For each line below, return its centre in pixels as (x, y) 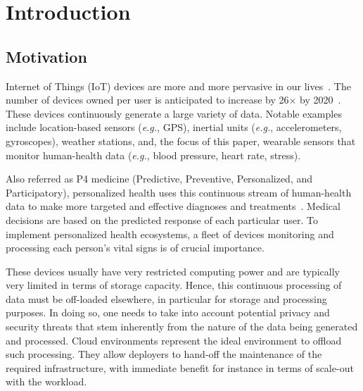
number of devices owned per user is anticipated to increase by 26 (147, 100)
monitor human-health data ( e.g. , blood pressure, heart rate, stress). (153, 155)
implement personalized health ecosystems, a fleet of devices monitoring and (170, 234)
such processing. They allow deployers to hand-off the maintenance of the (164, 354)
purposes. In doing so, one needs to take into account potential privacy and (168, 312)
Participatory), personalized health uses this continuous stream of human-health (179, 192)
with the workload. (46, 381)
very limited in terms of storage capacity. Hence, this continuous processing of (174, 285)
